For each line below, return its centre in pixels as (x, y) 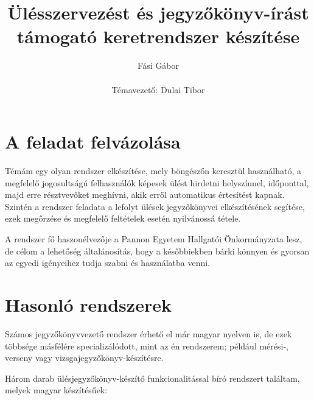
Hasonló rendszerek (88, 304)
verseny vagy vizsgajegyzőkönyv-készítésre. (84, 358)
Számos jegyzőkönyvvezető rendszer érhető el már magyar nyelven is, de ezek (148, 333)
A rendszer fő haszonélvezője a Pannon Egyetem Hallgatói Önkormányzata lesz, (154, 239)
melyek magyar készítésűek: (56, 390)
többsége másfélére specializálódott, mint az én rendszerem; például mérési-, (147, 346)
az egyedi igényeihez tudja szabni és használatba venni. (107, 263)
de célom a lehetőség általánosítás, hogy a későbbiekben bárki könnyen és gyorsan (157, 251)
